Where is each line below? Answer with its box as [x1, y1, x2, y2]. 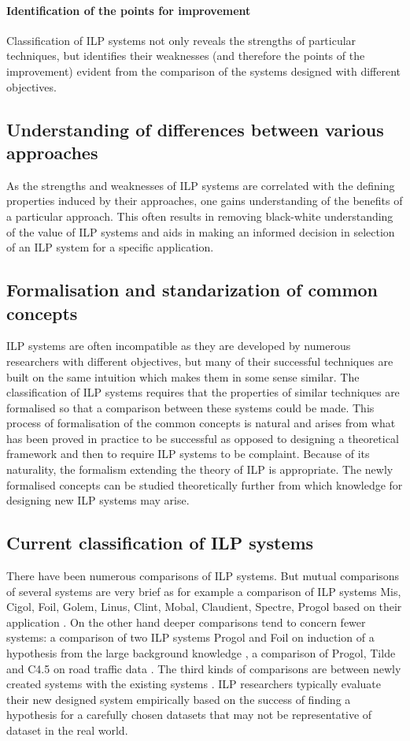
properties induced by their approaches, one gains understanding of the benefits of [6, 192, 403, 209]
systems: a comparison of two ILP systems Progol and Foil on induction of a [6, 629, 375, 646]
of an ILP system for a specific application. [6, 239, 214, 255]
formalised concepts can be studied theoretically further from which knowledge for [6, 476, 403, 493]
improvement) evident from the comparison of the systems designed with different [6, 62, 401, 79]
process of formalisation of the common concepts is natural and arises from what [6, 415, 396, 431]
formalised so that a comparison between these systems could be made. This [6, 399, 375, 415]
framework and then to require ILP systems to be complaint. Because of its [6, 445, 370, 462]
